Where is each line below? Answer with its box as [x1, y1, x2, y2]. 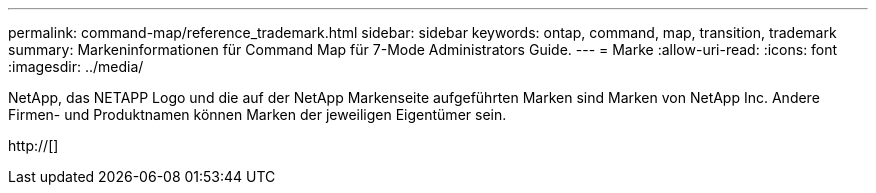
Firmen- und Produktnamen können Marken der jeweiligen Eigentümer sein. [8, 106, 507, 123]
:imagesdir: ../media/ [8, 58, 144, 75]
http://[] [8, 137, 59, 154]
